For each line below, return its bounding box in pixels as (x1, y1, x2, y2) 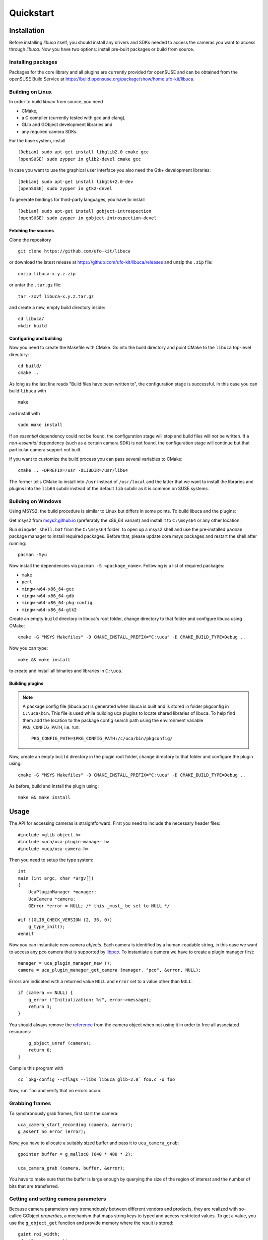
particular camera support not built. (9, 447, 82, 453)
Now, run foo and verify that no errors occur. (9, 1088, 102, 1094)
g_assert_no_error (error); (18, 1129, 86, 1134)
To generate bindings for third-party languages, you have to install (9, 196, 145, 203)
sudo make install (18, 422, 63, 428)
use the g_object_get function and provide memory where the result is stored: (9, 1220, 174, 1226)
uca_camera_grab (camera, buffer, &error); (18, 1165, 126, 1171)
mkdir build (18, 323, 47, 328)
